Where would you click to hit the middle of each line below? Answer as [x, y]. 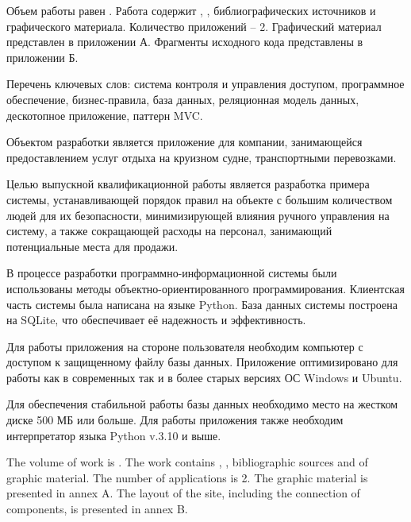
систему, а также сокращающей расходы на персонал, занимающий [169, 231]
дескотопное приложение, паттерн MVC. [105, 115]
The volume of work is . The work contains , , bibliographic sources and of [187, 462]
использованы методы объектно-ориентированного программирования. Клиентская [205, 288]
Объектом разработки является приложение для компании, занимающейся [184, 142]
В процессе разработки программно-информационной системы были [172, 273]
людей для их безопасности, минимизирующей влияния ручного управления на [198, 215]
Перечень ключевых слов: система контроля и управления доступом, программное [205, 84]
